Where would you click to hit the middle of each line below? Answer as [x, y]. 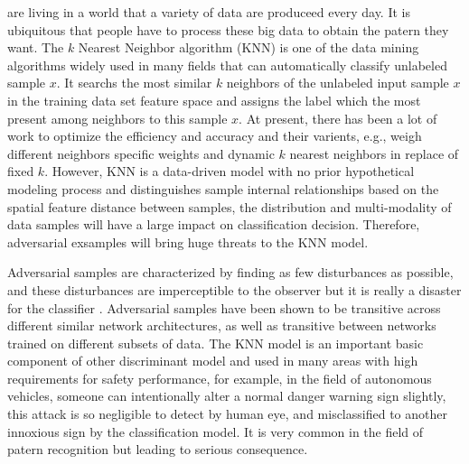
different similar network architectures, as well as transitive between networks [222, 325]
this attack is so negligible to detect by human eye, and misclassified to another [227, 414]
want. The [36, 47]
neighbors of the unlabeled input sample [338, 83]
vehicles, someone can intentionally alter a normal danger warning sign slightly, [227, 396]
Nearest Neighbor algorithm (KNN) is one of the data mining [249, 47]
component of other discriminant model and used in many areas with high [213, 361]
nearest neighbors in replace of [374, 153]
